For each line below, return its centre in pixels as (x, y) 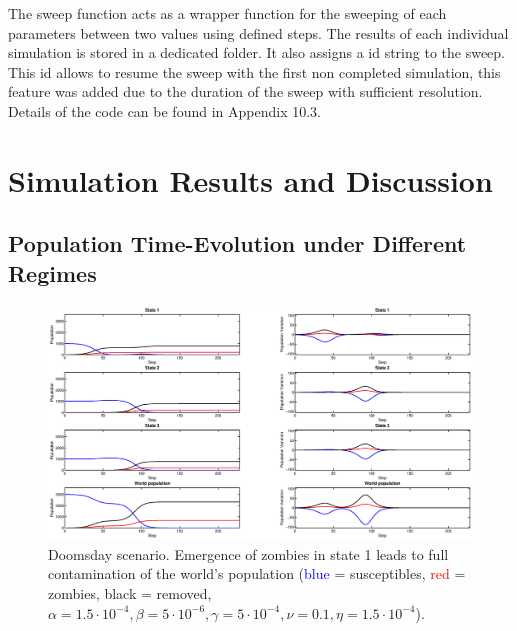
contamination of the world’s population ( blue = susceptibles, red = (257, 573)
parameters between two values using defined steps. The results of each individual (258, 32)
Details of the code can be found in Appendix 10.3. (164, 110)
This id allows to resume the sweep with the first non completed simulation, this (254, 71)
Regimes (52, 272)
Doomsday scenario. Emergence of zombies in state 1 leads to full (248, 553)
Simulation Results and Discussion (250, 179)
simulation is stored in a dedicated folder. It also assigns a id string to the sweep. (256, 52)
